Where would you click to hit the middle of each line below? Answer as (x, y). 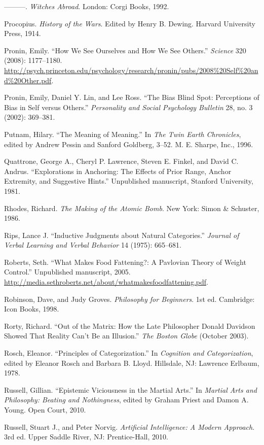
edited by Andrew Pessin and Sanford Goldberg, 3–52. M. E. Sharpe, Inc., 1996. (129, 144)
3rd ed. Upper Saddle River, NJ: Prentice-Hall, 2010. (86, 437)
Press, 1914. (23, 33)
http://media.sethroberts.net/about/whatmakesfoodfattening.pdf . (106, 282)
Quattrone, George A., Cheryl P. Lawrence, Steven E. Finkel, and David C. (121, 161)
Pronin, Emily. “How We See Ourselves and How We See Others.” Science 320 (125, 50)
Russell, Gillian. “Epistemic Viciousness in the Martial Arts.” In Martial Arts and (130, 389)
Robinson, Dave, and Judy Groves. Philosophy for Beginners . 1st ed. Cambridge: (129, 299)
